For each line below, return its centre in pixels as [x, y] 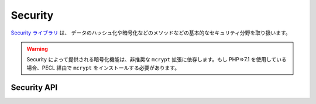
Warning [37, 48]
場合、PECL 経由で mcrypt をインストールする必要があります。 [103, 68]
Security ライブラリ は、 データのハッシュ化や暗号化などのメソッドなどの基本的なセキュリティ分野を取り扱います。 [151, 33]
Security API [34, 87]
